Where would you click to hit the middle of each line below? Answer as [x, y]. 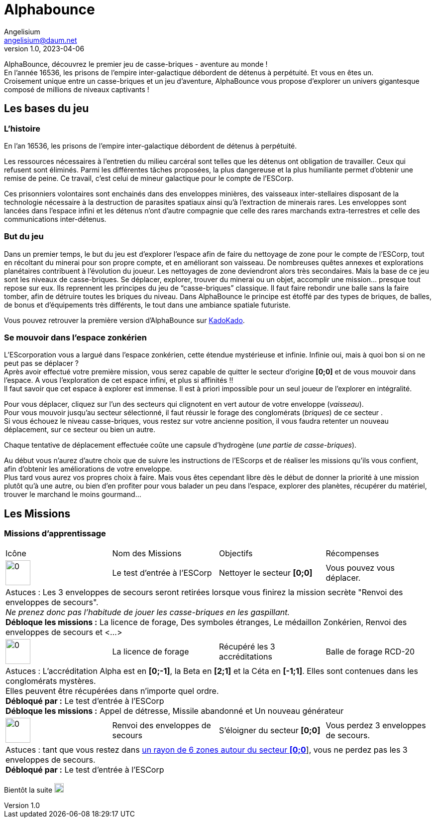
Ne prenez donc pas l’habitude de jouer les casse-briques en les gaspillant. [148, 612]
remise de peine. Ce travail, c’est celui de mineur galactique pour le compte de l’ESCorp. [149, 178]
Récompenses [352, 553]
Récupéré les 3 [247, 646]
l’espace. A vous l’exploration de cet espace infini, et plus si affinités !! [119, 380]
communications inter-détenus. [55, 219]
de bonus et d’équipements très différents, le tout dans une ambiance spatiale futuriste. [147, 305]
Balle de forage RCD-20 [370, 651]
